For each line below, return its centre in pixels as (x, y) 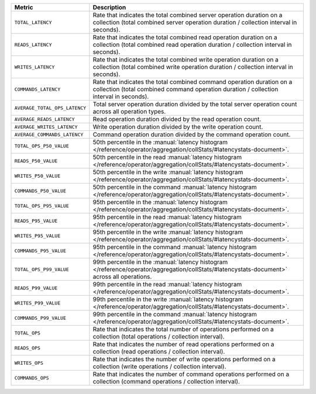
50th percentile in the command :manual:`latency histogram (175, 187)
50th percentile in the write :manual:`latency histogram (168, 172)
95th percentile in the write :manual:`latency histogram (168, 232)
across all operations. (122, 277)
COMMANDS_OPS (32, 378)
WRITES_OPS (29, 363)
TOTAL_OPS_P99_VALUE (42, 269)
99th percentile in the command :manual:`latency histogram (175, 314)
